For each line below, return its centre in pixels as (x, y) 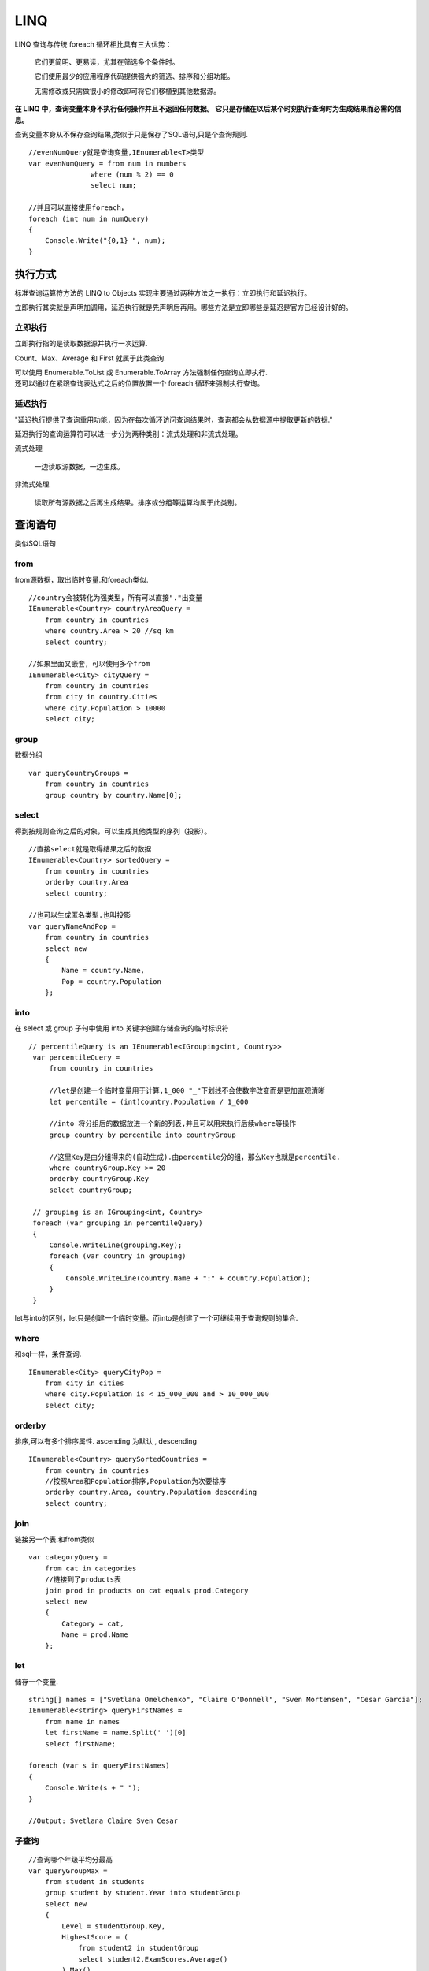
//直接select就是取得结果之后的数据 (90, 849)
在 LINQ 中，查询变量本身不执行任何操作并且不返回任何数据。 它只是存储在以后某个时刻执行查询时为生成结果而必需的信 (208, 109)
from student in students (95, 1882)
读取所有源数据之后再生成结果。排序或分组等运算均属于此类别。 (138, 502)
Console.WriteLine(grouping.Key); (116, 1245)
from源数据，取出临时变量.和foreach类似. (81, 579)
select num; (114, 186)
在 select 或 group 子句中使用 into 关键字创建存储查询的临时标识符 (122, 1028)
